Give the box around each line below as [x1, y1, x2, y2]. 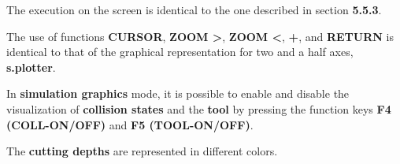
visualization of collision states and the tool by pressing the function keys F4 [6, 100, 391, 117]
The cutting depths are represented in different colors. [6, 143, 278, 159]
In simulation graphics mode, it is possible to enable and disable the [6, 85, 350, 102]
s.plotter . [6, 58, 56, 75]
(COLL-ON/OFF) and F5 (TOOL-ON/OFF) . [6, 116, 254, 132]
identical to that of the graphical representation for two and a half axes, [6, 43, 354, 60]
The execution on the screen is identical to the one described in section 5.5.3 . [6, 2, 382, 17]
